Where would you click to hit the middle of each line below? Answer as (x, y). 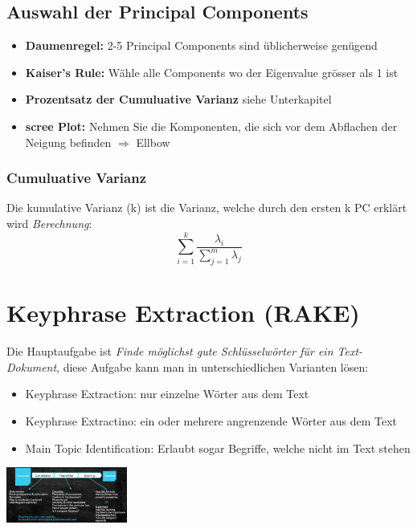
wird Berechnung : (49, 223)
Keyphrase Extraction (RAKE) (183, 313)
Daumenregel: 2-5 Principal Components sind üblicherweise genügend (201, 45)
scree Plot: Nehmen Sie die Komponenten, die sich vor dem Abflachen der (211, 126)
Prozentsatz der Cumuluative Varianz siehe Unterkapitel (178, 99)
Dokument (32, 366)
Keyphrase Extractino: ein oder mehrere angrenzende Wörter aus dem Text (211, 421)
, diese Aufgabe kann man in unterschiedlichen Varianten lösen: (213, 366)
